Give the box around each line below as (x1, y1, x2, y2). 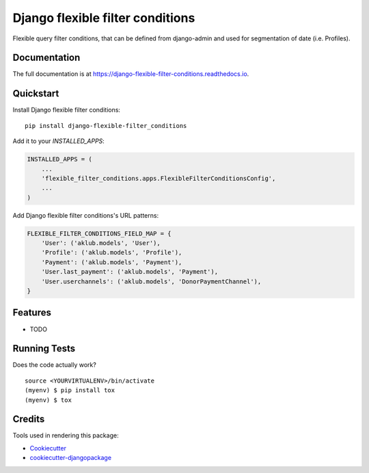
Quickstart (12, 88, 59, 99)
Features (12, 307, 51, 318)
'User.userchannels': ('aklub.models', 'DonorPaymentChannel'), (41, 277, 262, 285)
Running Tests (12, 343, 75, 355)
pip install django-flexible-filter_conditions (25, 122, 187, 129)
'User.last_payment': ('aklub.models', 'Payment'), (41, 268, 219, 276)
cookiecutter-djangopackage (29, 454, 112, 462)
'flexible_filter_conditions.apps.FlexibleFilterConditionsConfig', (41, 175, 276, 182)
